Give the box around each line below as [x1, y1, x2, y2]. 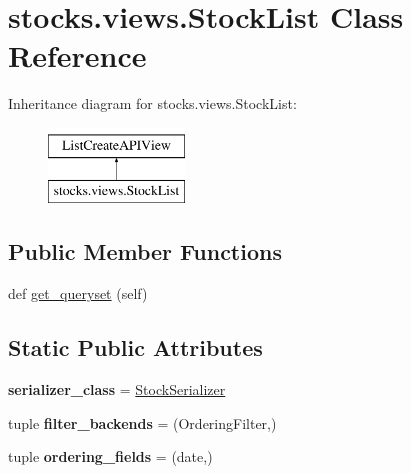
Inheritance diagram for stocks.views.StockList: [8, 93, 297, 114]
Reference [8, 35, 147, 76]
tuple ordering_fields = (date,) [8, 446, 213, 467]
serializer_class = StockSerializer [8, 379, 226, 400]
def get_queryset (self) [8, 283, 148, 304]
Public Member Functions [8, 236, 282, 267]
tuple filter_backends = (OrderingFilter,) [8, 412, 277, 433]
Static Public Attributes [8, 332, 263, 363]
